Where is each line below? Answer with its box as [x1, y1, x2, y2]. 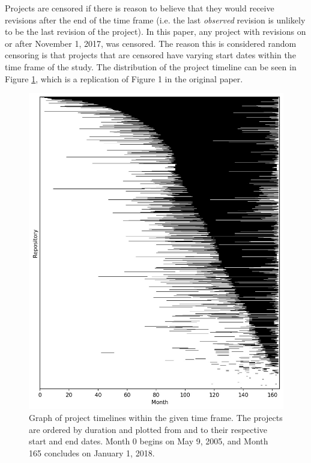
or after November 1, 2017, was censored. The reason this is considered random [5, 37, 297, 49]
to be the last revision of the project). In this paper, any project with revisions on [5, 25, 306, 38]
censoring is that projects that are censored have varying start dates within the [5, 49, 296, 61]
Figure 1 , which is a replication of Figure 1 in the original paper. [5, 72, 243, 85]
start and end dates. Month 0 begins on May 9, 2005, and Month [29, 435, 268, 447]
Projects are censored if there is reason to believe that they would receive [5, 2, 274, 14]
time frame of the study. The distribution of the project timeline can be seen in [5, 60, 297, 73]
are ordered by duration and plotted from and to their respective [29, 423, 268, 435]
